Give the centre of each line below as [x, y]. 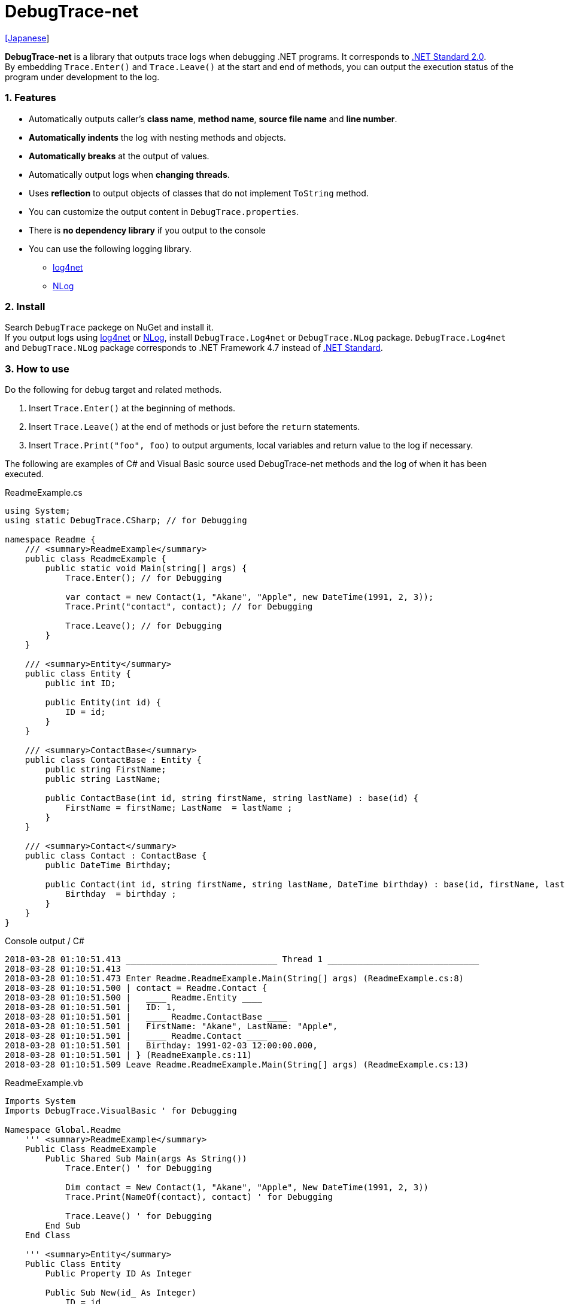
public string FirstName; [106, 769]
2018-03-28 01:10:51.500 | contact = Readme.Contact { [136, 988]
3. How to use [37, 369]
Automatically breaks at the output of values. [119, 156]
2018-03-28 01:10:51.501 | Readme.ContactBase [133, 1017]
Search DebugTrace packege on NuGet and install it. [109, 327]
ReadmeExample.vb [44, 1083]
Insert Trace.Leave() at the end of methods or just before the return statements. [195, 427]
